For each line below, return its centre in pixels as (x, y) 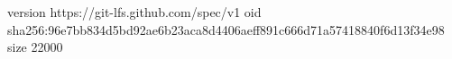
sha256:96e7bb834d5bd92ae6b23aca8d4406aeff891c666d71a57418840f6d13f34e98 (226, 29)
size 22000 (35, 47)
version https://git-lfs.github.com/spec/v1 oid (134, 12)
